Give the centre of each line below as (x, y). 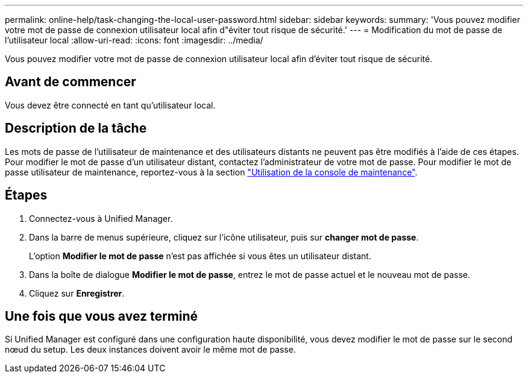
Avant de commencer (71, 82)
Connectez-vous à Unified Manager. (101, 218)
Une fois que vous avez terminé (102, 316)
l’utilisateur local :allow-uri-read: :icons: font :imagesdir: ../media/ (134, 40)
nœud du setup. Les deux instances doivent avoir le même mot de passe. (150, 350)
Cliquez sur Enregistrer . (77, 293)
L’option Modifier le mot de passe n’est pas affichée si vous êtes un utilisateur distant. (200, 256)
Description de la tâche (76, 128)
